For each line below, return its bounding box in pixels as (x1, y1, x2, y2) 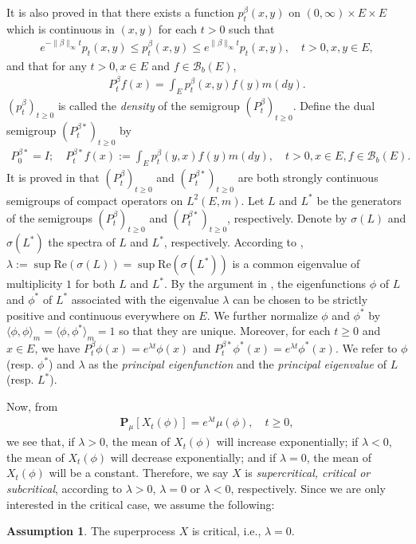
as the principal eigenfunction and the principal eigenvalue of (88, 355, 387, 372)
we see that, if (6, 433, 75, 450)
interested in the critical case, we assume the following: (6, 495, 275, 512)
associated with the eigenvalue (71, 290, 219, 307)
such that (229, 20, 275, 37)
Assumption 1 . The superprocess (6, 522, 175, 539)
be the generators (316, 191, 402, 208)
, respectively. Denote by (227, 209, 347, 226)
